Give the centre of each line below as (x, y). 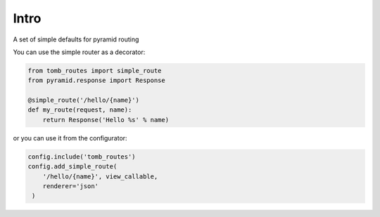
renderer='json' (70, 186)
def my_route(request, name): (80, 110)
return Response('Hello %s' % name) (106, 120)
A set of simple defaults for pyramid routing (76, 39)
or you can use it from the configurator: (70, 138)
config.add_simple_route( (72, 166)
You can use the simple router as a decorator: (79, 52)
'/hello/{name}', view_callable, (100, 176)
